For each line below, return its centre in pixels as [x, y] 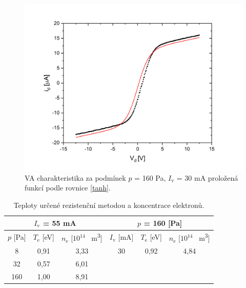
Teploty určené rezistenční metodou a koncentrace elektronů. [109, 205]
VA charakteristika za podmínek [75, 177]
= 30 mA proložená [207, 177]
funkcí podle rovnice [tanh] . [68, 188]
